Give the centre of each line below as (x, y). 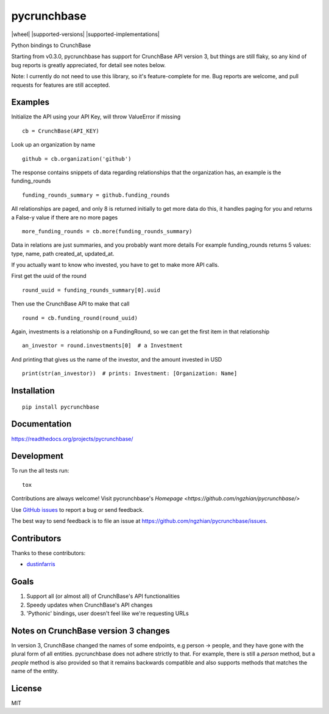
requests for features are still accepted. (61, 85)
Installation (33, 391)
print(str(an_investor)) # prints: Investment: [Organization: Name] (130, 373)
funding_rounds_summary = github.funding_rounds (96, 195)
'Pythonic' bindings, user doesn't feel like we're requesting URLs (108, 613)
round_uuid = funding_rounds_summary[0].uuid (91, 290)
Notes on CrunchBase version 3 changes (90, 631)
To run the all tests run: (40, 471)
